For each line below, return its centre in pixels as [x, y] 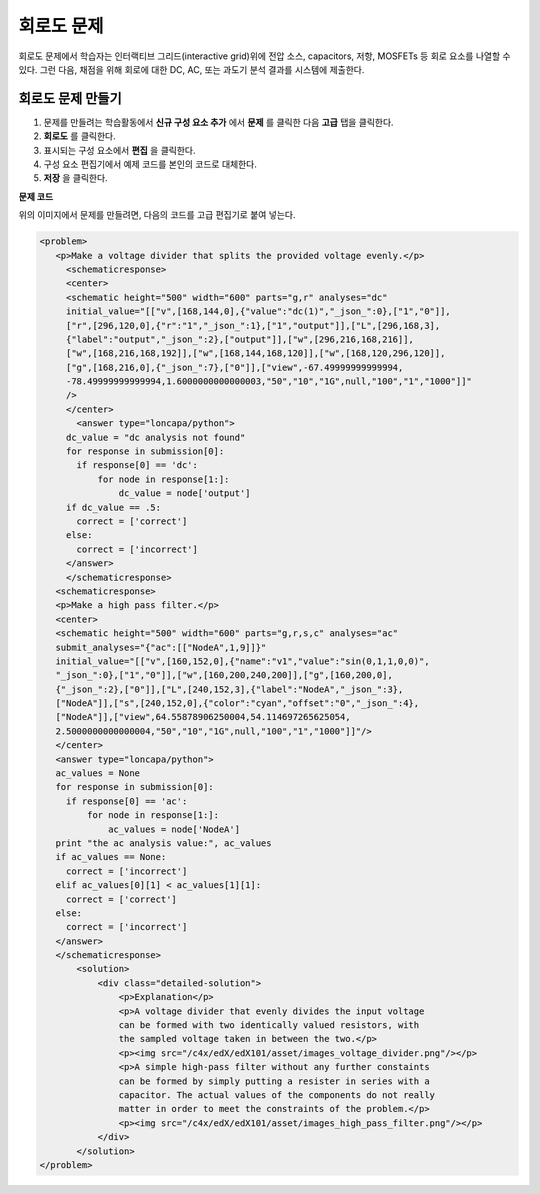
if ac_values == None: [111, 857]
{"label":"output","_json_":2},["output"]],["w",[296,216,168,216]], [240, 339]
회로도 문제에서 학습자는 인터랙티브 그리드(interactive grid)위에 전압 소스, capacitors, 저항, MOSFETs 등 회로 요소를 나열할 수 [264, 56]
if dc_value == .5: [113, 507]
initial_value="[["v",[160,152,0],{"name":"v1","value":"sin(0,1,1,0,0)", [242, 661]
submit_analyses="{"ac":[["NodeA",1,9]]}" [161, 647]
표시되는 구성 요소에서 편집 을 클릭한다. [119, 150]
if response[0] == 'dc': [137, 465]
